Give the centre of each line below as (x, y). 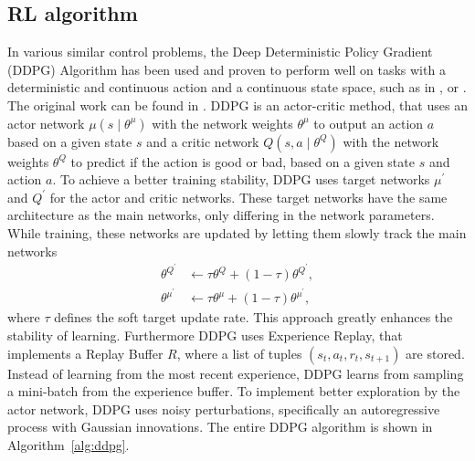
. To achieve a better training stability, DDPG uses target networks (241, 179)
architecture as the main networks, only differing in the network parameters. (221, 215)
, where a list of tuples (239, 353)
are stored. (435, 353)
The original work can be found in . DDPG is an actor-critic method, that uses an (237, 105)
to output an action (369, 123)
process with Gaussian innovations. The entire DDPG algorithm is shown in (220, 427)
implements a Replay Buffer (85, 353)
